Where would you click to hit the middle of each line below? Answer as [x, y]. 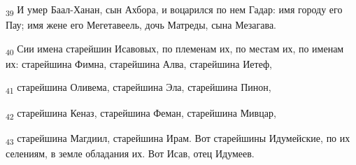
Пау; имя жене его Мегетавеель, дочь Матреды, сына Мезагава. [141, 25]
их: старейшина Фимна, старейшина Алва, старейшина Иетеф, [139, 63]
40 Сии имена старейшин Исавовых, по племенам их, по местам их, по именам [175, 49]
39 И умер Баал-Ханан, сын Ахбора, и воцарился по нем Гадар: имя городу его [174, 10]
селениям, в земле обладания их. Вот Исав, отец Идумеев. [130, 153]
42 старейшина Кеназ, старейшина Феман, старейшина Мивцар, [141, 113]
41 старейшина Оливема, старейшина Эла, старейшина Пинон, [138, 88]
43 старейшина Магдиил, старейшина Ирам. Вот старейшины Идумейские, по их [178, 138]
